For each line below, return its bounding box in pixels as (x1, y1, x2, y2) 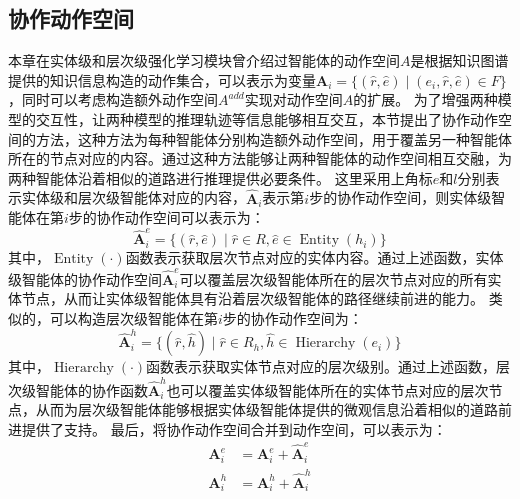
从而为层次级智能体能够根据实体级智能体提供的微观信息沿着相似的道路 (35, 399, 498, 420)
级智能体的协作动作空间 (8, 268, 162, 289)
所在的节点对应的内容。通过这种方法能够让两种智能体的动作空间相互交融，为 (8, 148, 512, 169)
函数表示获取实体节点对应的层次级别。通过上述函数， (146, 356, 497, 377)
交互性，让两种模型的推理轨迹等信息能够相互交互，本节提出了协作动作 (35, 108, 498, 129)
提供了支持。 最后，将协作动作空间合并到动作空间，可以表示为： (21, 418, 447, 439)
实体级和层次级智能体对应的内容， (21, 187, 246, 208)
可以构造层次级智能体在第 (49, 307, 218, 328)
